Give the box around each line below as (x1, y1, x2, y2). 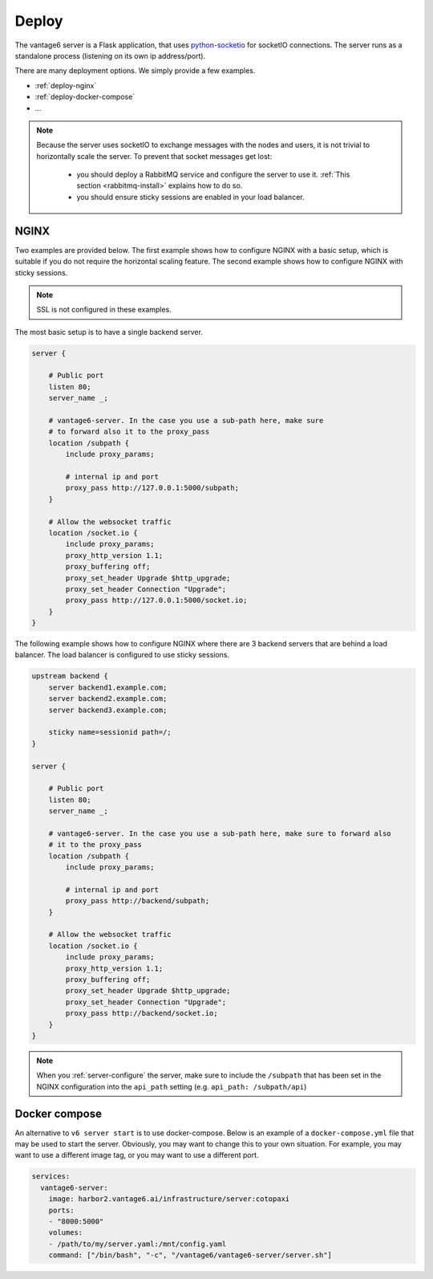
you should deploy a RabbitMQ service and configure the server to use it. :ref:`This (76, 169, 350, 180)
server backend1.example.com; (48, 682, 168, 692)
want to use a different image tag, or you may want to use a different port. (14, 1151, 259, 1160)
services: (31, 1172, 71, 1181)
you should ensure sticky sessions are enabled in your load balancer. (76, 192, 305, 202)
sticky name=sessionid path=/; (48, 727, 172, 737)
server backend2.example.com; (48, 694, 168, 703)
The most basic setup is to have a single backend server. (14, 327, 204, 336)
